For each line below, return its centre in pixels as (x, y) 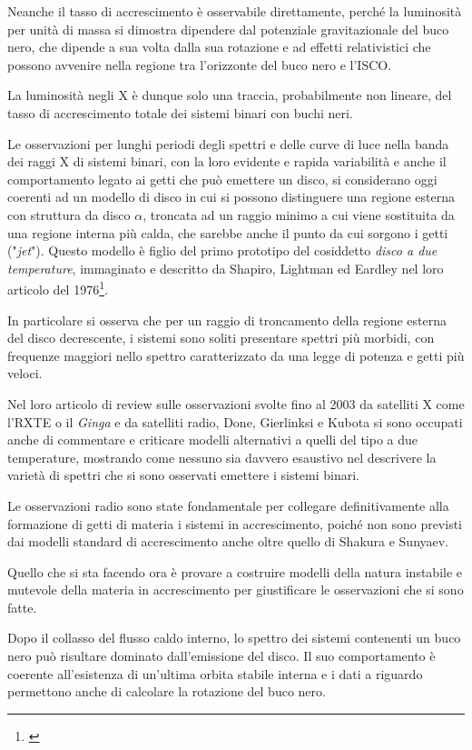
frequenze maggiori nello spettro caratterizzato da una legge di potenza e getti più (236, 355)
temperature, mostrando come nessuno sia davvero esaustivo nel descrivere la (222, 457)
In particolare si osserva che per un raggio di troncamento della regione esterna (227, 320)
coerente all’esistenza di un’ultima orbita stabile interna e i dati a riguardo (215, 673)
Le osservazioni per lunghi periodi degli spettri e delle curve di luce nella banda (228, 143)
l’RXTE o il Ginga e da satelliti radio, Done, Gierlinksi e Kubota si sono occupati (235, 421)
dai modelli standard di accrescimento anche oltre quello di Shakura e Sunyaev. (228, 541)
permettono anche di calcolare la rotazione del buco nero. (167, 691)
